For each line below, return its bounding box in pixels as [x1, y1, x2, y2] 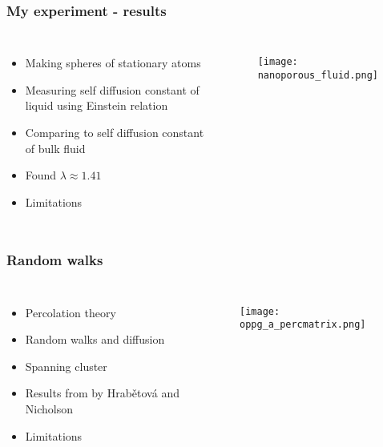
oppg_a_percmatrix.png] [240, 319, 366, 331]
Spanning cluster [25, 357, 107, 374]
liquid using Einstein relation [25, 97, 168, 114]
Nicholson [25, 400, 73, 417]
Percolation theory [25, 304, 116, 320]
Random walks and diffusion [25, 331, 165, 348]
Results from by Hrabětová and [25, 385, 179, 401]
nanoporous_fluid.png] [257, 69, 379, 81]
